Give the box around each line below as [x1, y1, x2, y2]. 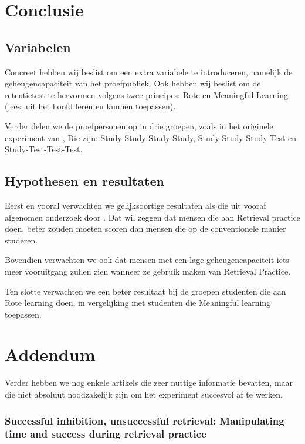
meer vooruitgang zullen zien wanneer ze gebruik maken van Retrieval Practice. [5, 265, 291, 277]
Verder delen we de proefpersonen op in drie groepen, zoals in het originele [5, 119, 273, 132]
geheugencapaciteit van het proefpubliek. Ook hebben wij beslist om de [5, 77, 261, 89]
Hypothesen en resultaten [5, 172, 164, 190]
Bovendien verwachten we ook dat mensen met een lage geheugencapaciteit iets [5, 253, 289, 266]
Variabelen [5, 38, 71, 56]
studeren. [5, 233, 38, 246]
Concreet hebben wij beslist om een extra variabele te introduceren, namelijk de [5, 65, 293, 78]
